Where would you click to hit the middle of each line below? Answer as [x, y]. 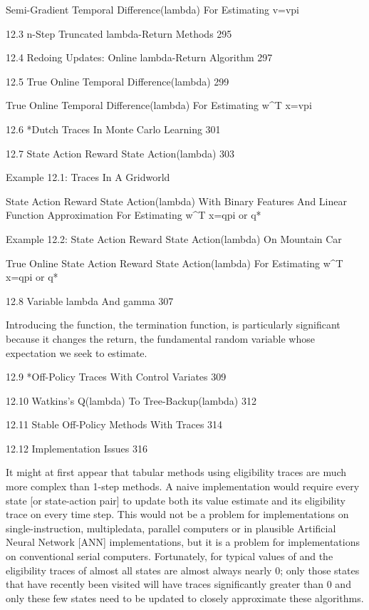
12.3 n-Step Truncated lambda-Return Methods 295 [119, 33]
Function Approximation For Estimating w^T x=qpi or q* [134, 215]
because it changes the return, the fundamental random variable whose [160, 338]
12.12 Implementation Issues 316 [77, 448]
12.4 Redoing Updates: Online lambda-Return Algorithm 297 [139, 57]
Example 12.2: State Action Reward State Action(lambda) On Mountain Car [174, 238]
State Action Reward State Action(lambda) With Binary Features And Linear [176, 201]
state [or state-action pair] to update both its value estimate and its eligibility [176, 500]
